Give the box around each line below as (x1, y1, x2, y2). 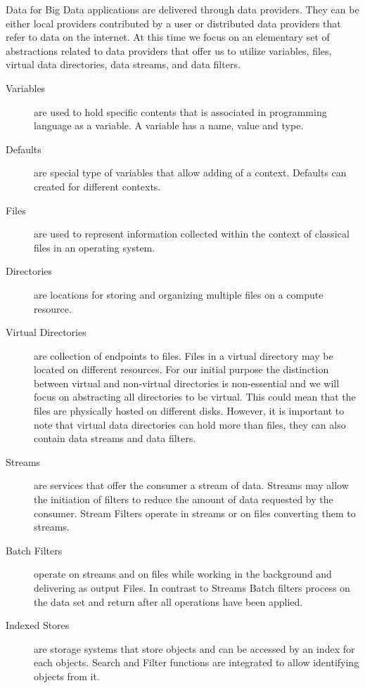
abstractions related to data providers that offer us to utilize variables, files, (6, 43, 332, 58)
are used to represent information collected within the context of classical (34, 226, 350, 241)
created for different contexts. (34, 179, 161, 193)
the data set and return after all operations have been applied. (34, 594, 303, 609)
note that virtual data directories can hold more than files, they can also (34, 417, 346, 431)
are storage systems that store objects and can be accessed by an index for (34, 641, 355, 656)
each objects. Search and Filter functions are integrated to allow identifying (34, 655, 359, 670)
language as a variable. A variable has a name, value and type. (34, 118, 304, 133)
